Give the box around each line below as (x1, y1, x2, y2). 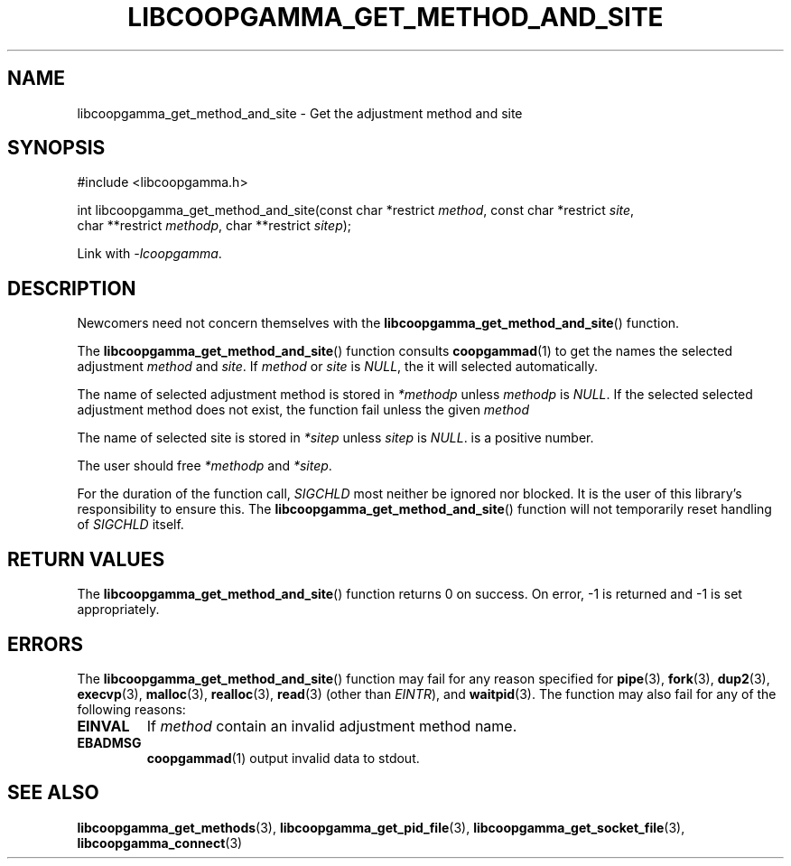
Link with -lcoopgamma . (77, 246, 222, 262)
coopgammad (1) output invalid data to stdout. (146, 750, 420, 766)
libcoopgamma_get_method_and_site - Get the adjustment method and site (77, 105, 523, 121)
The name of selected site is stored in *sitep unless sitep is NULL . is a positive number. (77, 430, 594, 446)
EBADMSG (77, 734, 142, 750)
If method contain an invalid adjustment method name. (146, 716, 517, 735)
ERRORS (7, 632, 84, 656)
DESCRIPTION (7, 276, 136, 300)
